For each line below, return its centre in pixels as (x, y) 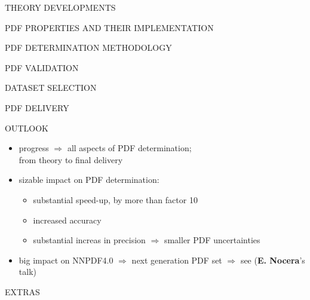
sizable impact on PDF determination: (89, 180)
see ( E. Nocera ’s (273, 260)
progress (34, 148)
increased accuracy (67, 220)
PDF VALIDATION (42, 67)
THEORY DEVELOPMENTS (60, 7)
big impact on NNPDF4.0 (66, 260)
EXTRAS (22, 291)
